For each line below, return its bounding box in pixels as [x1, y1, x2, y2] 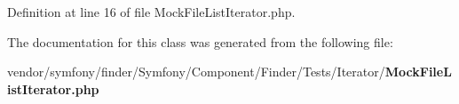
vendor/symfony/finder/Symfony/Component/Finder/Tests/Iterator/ [7, 62, 385, 81]
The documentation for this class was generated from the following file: [7, 32, 393, 51]
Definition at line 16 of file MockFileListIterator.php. [7, 3, 296, 20]
